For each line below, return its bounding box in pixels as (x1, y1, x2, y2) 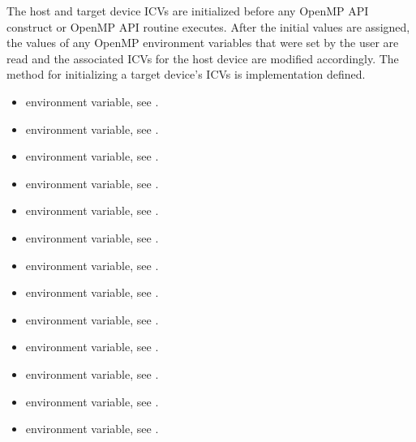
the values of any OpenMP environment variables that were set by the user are (6, 34, 399, 51)
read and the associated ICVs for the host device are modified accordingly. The (6, 49, 399, 67)
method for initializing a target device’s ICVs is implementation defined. (6, 66, 366, 83)
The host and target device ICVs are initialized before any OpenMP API (6, 2, 369, 19)
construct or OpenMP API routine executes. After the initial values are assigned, (6, 18, 410, 35)
